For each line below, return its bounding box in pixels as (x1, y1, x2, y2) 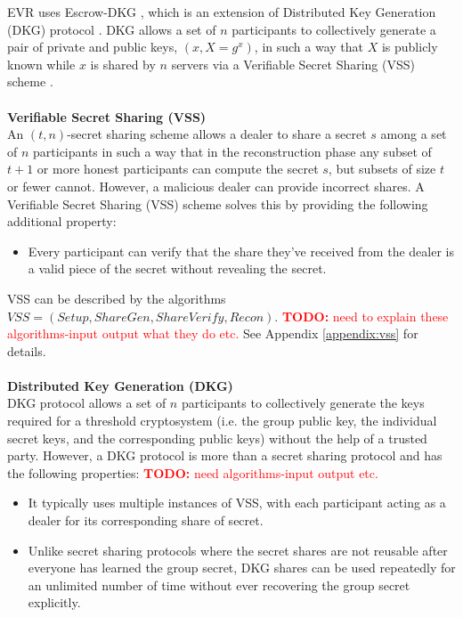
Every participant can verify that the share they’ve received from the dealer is (28, 241, 454, 260)
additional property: (7, 212, 117, 231)
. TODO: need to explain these (274, 306, 449, 325)
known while (7, 54, 76, 73)
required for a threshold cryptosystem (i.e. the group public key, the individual (7, 411, 437, 430)
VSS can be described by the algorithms (7, 288, 226, 307)
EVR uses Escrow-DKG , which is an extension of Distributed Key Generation (7, 3, 436, 20)
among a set (380, 125, 447, 143)
